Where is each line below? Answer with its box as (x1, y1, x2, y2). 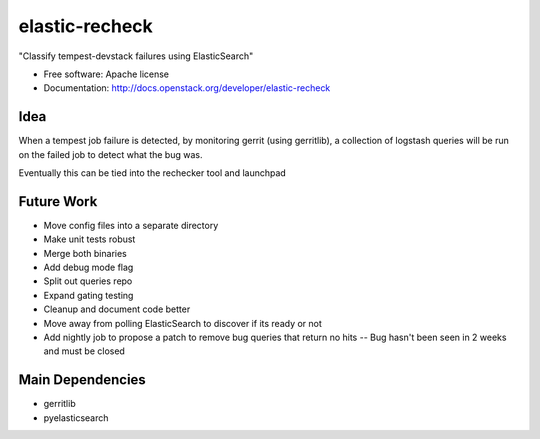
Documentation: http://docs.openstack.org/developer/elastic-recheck (43, 82, 331, 94)
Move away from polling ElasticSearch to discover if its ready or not (43, 317, 322, 329)
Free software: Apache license (43, 68, 170, 80)
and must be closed (43, 345, 125, 357)
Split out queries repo (43, 275, 133, 287)
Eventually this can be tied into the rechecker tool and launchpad (18, 167, 287, 179)
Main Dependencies (18, 371, 147, 389)
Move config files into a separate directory (43, 219, 219, 231)
